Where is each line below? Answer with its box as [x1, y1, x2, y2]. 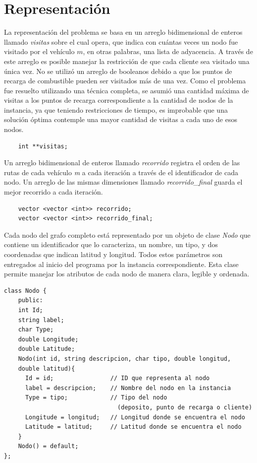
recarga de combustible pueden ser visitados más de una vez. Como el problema [4, 75, 246, 86]
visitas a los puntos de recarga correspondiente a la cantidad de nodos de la [4, 95, 233, 105]
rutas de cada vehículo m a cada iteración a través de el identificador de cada [4, 167, 238, 177]
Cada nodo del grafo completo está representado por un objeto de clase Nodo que [4, 229, 251, 240]
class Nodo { [4, 287, 47, 294]
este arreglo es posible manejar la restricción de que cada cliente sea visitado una [4, 56, 250, 66]
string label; [18, 316, 64, 324]
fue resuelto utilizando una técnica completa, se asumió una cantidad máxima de [4, 85, 249, 95]
